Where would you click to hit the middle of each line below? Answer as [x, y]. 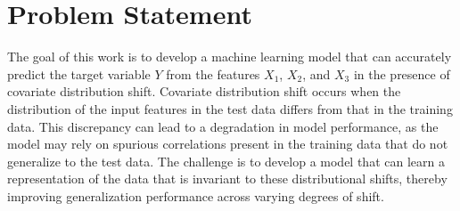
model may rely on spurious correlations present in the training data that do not [228, 144]
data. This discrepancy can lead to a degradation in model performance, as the [223, 126]
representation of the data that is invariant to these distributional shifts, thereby [227, 179]
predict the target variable [79, 73]
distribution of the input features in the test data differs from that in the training [230, 108]
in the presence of [402, 73]
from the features [213, 73]
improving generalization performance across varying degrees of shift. [196, 195]
